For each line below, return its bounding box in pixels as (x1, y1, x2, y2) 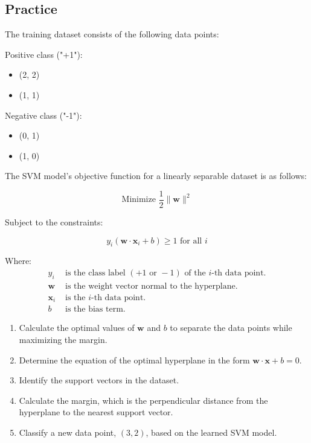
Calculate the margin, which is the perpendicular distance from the (19, 394, 268, 406)
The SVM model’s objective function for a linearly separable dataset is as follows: (5, 169, 307, 182)
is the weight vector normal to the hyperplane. (65, 281, 238, 291)
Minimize (121, 195, 156, 204)
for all (180, 236, 202, 245)
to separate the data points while (170, 321, 292, 334)
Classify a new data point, (19, 426, 117, 438)
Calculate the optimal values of (19, 321, 135, 334)
